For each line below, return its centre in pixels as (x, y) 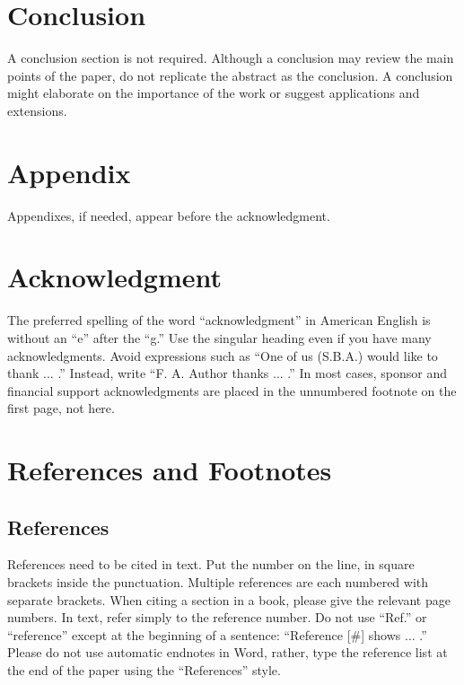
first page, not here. (61, 408)
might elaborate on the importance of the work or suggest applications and (214, 93)
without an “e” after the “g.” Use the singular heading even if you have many (219, 337)
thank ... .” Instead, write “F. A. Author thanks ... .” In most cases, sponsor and (228, 373)
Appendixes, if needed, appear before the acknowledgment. (169, 215)
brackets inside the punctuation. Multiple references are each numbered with (218, 582)
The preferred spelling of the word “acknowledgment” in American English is (219, 320)
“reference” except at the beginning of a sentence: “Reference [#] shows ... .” (217, 634)
